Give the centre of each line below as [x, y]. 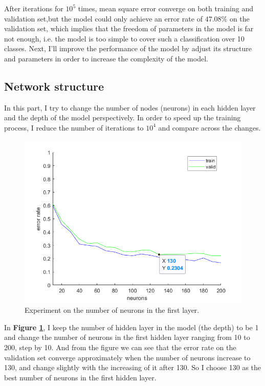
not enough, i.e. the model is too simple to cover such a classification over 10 [124, 38]
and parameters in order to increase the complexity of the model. [106, 58]
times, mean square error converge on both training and [165, 8]
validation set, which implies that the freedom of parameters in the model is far [129, 28]
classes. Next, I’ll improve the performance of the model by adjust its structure [128, 48]
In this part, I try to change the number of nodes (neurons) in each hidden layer [130, 107]
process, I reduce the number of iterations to [74, 127]
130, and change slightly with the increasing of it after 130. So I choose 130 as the [133, 367]
